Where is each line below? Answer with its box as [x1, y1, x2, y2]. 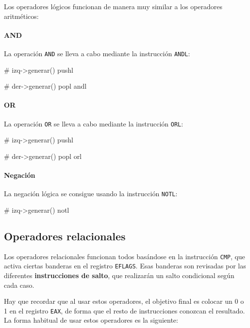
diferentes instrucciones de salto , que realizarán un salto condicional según [4, 270, 234, 281]
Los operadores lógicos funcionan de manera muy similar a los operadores [4, 1, 223, 11]
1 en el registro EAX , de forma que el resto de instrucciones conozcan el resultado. [4, 305, 245, 315]
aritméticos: [4, 11, 39, 21]
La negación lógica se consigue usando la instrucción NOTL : [4, 188, 178, 199]
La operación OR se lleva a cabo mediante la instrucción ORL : [4, 118, 183, 128]
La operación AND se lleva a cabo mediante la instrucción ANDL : [4, 48, 190, 58]
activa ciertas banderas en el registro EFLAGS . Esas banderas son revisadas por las [4, 261, 246, 271]
